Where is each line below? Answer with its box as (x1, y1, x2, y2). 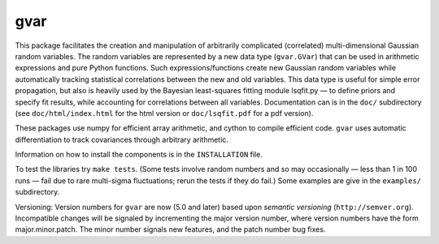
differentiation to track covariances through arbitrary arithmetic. (15, 135, 229, 144)
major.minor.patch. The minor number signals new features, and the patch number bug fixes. (15, 225, 326, 234)
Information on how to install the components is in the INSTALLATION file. (15, 150, 263, 160)
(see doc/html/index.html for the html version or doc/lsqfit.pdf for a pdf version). (15, 108, 314, 118)
